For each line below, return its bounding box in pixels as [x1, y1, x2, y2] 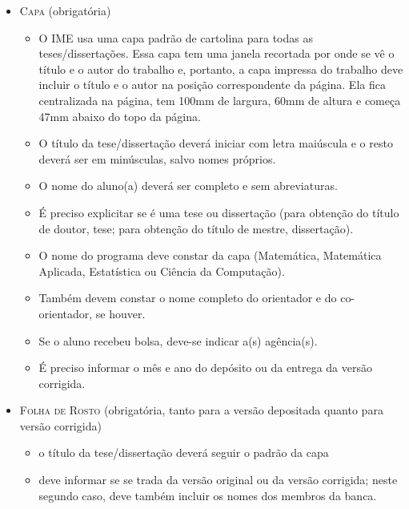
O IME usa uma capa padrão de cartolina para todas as [38, 29, 313, 46]
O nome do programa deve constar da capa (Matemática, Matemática [38, 247, 382, 264]
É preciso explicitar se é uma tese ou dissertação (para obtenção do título [38, 204, 399, 220]
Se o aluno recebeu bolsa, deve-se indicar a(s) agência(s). [38, 332, 318, 349]
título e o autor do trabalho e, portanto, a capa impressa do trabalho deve [38, 60, 403, 77]
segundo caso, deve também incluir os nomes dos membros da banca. [38, 487, 377, 503]
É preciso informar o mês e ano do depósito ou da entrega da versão [38, 359, 372, 376]
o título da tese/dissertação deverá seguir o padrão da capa [38, 444, 329, 461]
